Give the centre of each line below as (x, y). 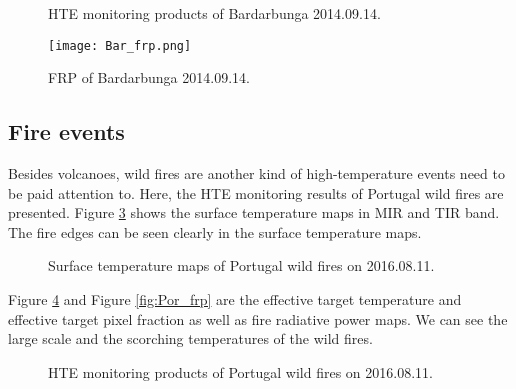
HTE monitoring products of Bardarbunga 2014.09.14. (214, 13)
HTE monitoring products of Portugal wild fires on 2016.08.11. (240, 371)
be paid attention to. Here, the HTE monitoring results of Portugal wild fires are (256, 192)
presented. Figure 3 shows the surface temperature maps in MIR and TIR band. (254, 212)
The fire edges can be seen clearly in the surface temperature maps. (215, 231)
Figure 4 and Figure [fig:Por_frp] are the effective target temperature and (235, 299)
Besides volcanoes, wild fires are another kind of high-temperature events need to (256, 173)
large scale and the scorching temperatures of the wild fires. (190, 338)
